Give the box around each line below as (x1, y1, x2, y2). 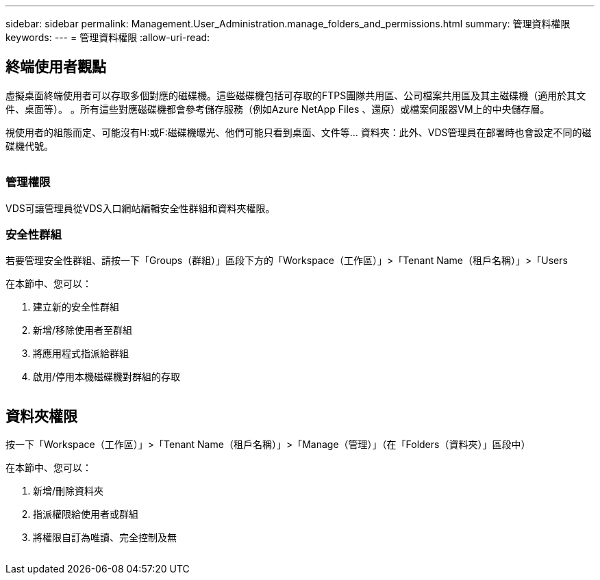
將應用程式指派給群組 (33, 347, 129, 360)
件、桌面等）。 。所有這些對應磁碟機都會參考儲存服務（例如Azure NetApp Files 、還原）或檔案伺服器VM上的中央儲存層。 (5, 103, 550, 115)
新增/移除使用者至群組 (33, 324, 133, 337)
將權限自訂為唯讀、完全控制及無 (33, 531, 177, 544)
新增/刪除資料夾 (33, 485, 104, 497)
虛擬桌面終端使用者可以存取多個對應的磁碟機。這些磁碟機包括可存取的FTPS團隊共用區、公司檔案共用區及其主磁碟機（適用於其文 (5, 89, 586, 101)
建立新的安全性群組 (33, 301, 119, 313)
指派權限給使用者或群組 (33, 508, 138, 520)
